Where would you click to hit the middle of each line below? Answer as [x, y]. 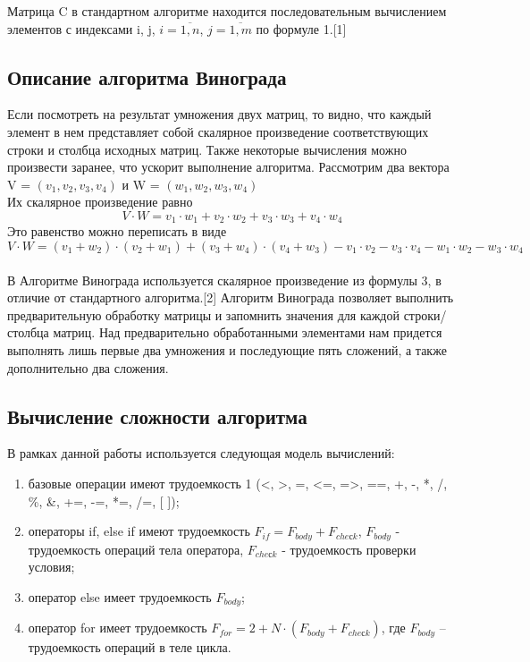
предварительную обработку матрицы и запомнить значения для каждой [203, 314]
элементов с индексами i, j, [81, 28]
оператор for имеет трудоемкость [118, 628]
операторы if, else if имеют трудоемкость [139, 531]
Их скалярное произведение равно [100, 202]
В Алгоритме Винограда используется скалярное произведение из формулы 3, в [224, 280]
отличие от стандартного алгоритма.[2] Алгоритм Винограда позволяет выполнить [231, 297]
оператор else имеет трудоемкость [120, 596]
